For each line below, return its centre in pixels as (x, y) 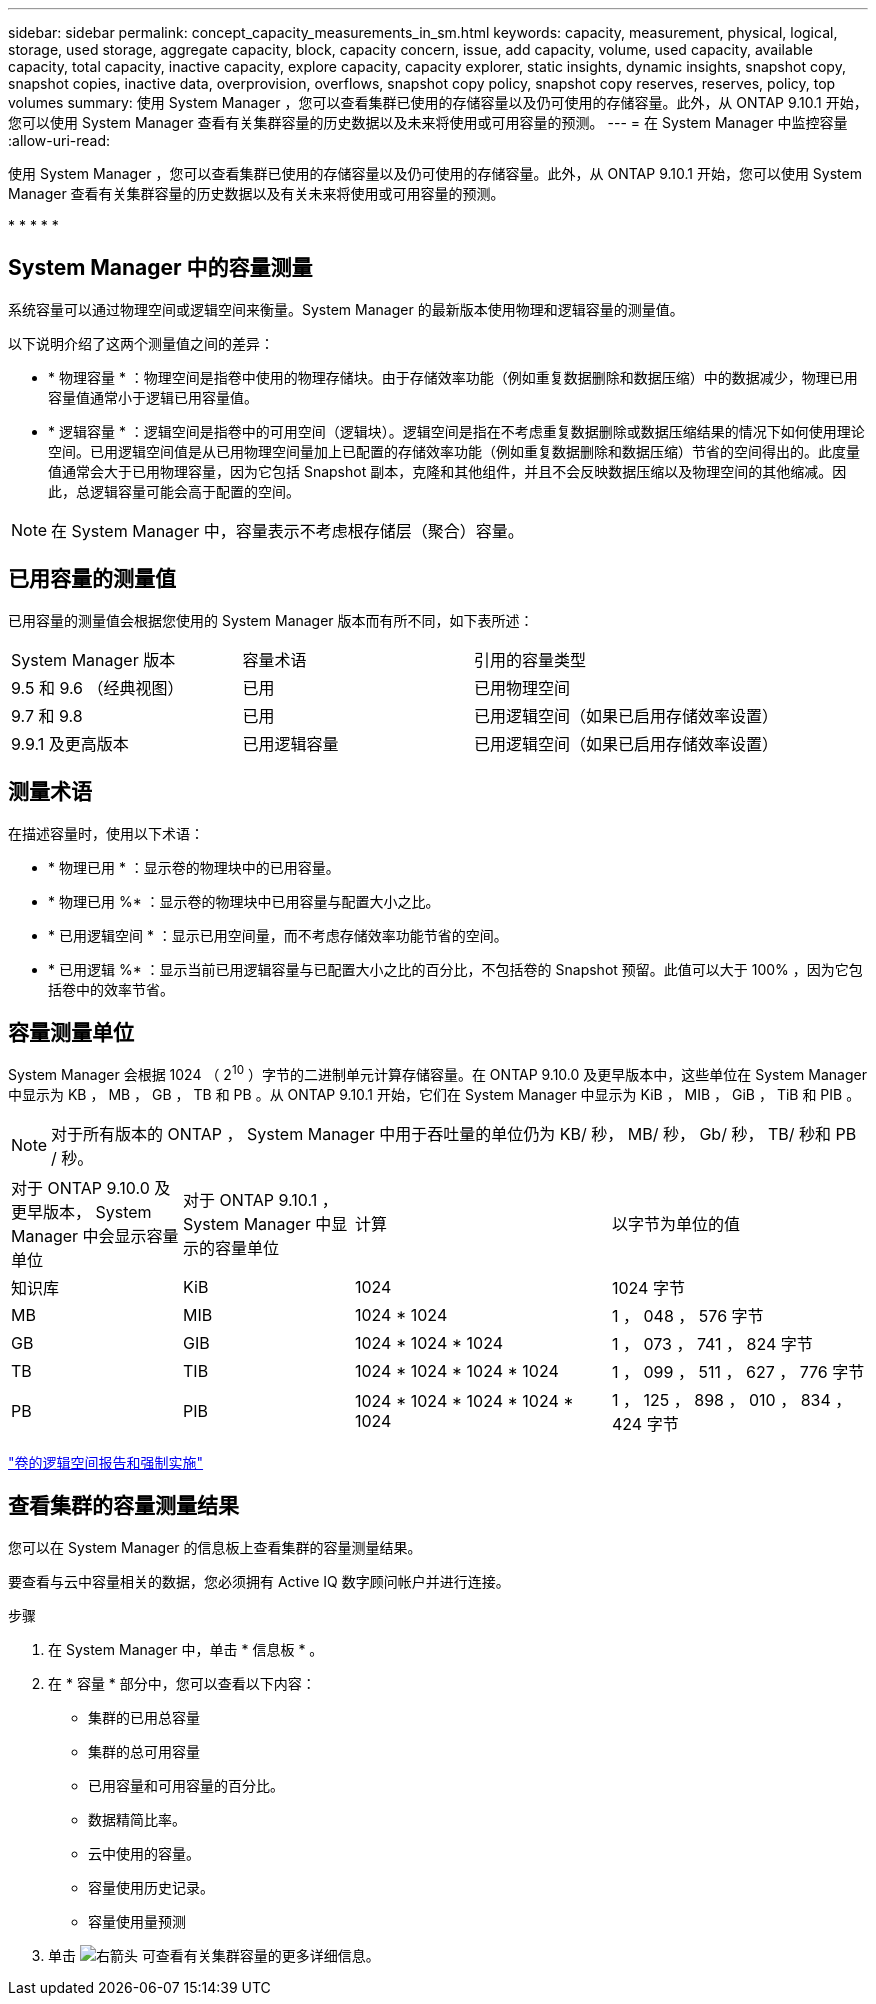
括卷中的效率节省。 (111, 989)
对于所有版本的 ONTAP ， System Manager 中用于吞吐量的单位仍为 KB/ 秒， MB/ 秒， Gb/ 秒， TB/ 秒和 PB (454, 1134)
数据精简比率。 (137, 1819)
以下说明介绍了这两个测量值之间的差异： (141, 343)
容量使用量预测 (137, 1921)
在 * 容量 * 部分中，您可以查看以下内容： (182, 1683)
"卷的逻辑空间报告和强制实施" (106, 1463)
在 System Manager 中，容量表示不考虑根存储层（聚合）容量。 (287, 530)
